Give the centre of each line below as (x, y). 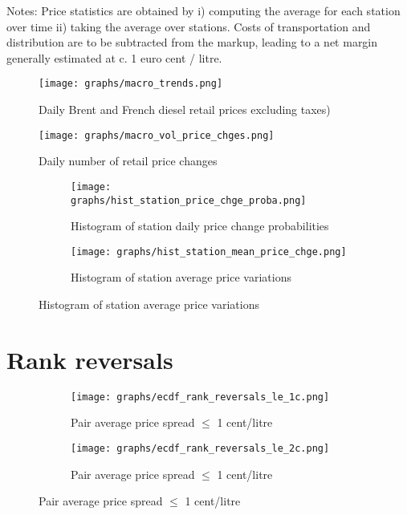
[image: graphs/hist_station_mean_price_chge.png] (209, 251)
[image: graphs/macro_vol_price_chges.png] (157, 135)
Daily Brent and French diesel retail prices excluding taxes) (185, 109)
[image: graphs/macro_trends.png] (131, 84)
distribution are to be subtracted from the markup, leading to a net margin (192, 42)
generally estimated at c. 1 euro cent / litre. (114, 57)
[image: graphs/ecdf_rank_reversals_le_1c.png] (200, 397)
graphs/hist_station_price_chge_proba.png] (189, 200)
